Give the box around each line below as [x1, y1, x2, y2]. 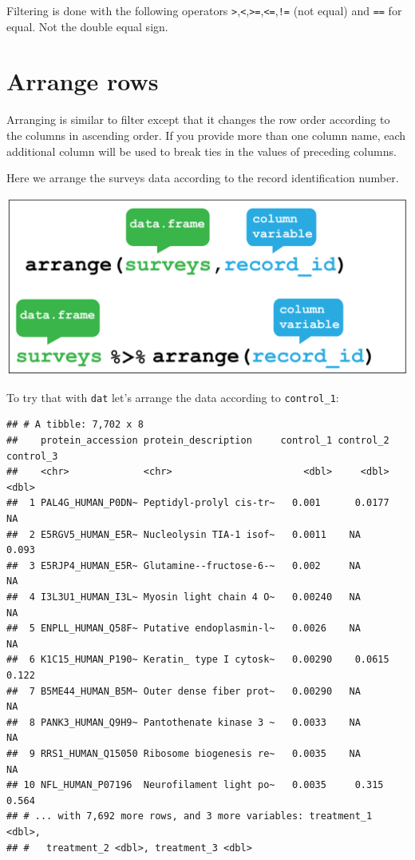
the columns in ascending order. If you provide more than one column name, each [6, 126, 406, 143]
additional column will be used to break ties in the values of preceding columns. [6, 142, 397, 159]
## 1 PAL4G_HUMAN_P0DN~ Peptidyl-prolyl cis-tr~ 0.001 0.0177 [6, 497, 389, 509]
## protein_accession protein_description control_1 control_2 [6, 435, 389, 447]
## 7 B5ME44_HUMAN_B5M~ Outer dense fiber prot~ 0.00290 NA [6, 685, 361, 697]
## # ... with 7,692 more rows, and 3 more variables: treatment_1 [6, 810, 373, 822]
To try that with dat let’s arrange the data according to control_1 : [6, 388, 339, 405]
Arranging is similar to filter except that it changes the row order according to [6, 111, 390, 128]
